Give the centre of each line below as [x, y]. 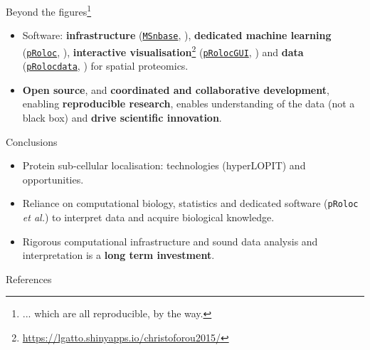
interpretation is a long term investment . [118, 255]
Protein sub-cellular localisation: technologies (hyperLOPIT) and [164, 165]
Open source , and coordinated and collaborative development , [176, 89]
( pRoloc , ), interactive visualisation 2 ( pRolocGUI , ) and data [163, 51]
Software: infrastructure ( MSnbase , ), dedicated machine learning [177, 35]
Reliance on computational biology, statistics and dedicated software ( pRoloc [190, 203]
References [29, 279]
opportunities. [53, 179]
